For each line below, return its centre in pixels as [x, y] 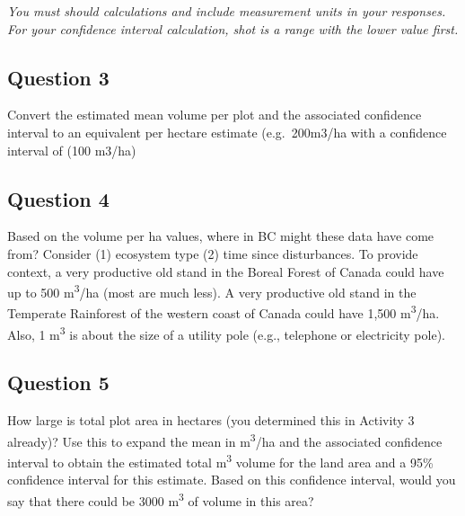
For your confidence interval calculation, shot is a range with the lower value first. [233, 28]
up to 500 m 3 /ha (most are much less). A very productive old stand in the [212, 291]
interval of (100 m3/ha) [72, 150]
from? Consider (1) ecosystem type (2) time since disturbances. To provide [213, 253]
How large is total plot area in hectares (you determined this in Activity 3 [211, 420]
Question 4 [58, 198]
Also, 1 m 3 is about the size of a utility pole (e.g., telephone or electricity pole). [226, 333]
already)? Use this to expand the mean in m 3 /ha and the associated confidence [225, 440]
